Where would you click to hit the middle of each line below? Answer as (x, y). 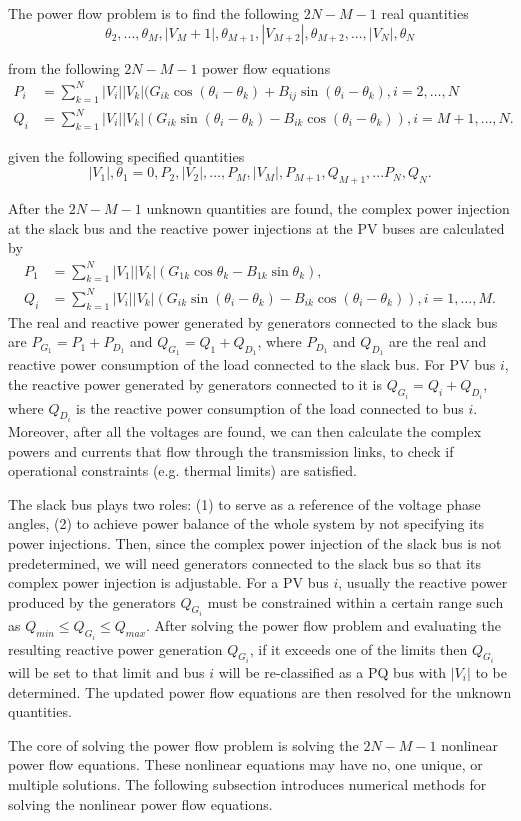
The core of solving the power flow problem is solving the (183, 744)
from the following (64, 67)
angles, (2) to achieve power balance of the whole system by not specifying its (246, 523)
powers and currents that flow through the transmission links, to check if (231, 450)
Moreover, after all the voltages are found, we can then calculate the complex (245, 430)
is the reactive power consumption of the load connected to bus (270, 407)
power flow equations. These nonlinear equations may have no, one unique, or (245, 764)
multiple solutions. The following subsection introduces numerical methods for (247, 783)
